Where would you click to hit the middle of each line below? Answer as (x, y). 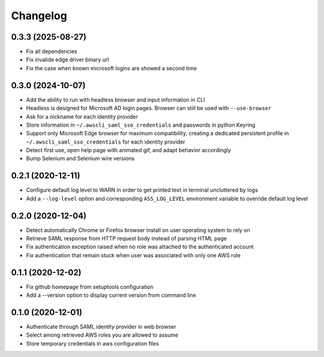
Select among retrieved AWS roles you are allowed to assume (102, 335)
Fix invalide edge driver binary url (67, 59)
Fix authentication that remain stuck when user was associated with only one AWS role (133, 255)
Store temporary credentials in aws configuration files (92, 343)
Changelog (39, 16)
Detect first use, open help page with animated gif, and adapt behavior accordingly (128, 150)
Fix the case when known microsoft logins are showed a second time (112, 68)
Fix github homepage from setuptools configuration (90, 287)
